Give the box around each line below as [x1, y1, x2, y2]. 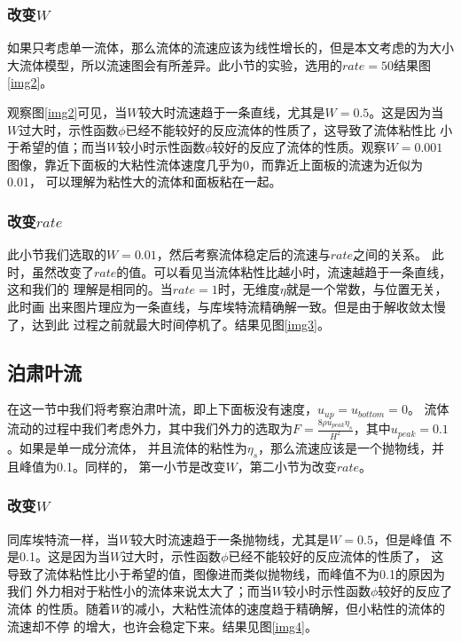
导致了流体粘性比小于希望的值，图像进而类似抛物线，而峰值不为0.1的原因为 [7, 564, 445, 583]
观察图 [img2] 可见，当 [7, 103, 128, 121]
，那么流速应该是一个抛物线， [258, 438, 433, 456]
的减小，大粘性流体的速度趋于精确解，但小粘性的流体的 [121, 598, 445, 617]
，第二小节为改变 [237, 456, 337, 475]
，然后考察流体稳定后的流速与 [156, 245, 331, 264]
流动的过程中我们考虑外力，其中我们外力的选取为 [7, 419, 293, 438]
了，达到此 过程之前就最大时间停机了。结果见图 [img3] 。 [7, 314, 331, 333]
